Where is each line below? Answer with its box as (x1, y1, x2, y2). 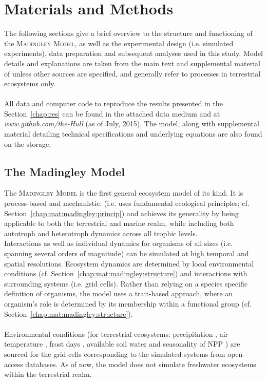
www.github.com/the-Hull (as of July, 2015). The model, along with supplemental (4, 118, 259, 129)
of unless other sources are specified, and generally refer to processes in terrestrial (4, 68, 261, 79)
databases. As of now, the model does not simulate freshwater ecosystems (25, 358, 256, 369)
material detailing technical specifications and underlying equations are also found (4, 128, 262, 139)
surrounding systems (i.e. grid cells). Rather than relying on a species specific (4, 278, 247, 289)
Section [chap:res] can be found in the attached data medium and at (4, 108, 220, 119)
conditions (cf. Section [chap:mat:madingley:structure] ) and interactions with (4, 268, 247, 279)
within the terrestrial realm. (4, 369, 92, 379)
